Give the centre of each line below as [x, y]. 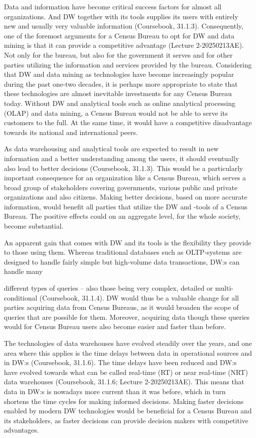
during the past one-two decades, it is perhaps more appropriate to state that [121, 84]
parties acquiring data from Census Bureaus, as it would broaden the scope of [121, 307]
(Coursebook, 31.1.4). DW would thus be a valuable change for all [139, 297]
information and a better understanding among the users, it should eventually [122, 158]
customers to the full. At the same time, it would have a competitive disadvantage [128, 122]
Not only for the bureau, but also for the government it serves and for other [118, 54]
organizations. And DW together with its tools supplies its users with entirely [121, 16]
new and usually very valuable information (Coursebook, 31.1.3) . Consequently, [124, 26]
